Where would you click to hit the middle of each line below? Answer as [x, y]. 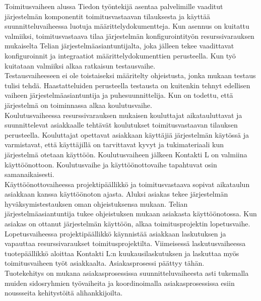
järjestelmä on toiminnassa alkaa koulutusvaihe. [78, 105]
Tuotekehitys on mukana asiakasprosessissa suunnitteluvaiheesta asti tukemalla [127, 273]
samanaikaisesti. [29, 174]
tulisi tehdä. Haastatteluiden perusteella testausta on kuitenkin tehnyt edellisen [127, 85]
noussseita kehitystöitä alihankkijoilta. [64, 293]
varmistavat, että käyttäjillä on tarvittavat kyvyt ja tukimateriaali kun [114, 144]
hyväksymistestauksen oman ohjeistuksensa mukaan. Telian [96, 203]
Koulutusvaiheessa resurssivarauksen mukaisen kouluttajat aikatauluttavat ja [123, 115]
